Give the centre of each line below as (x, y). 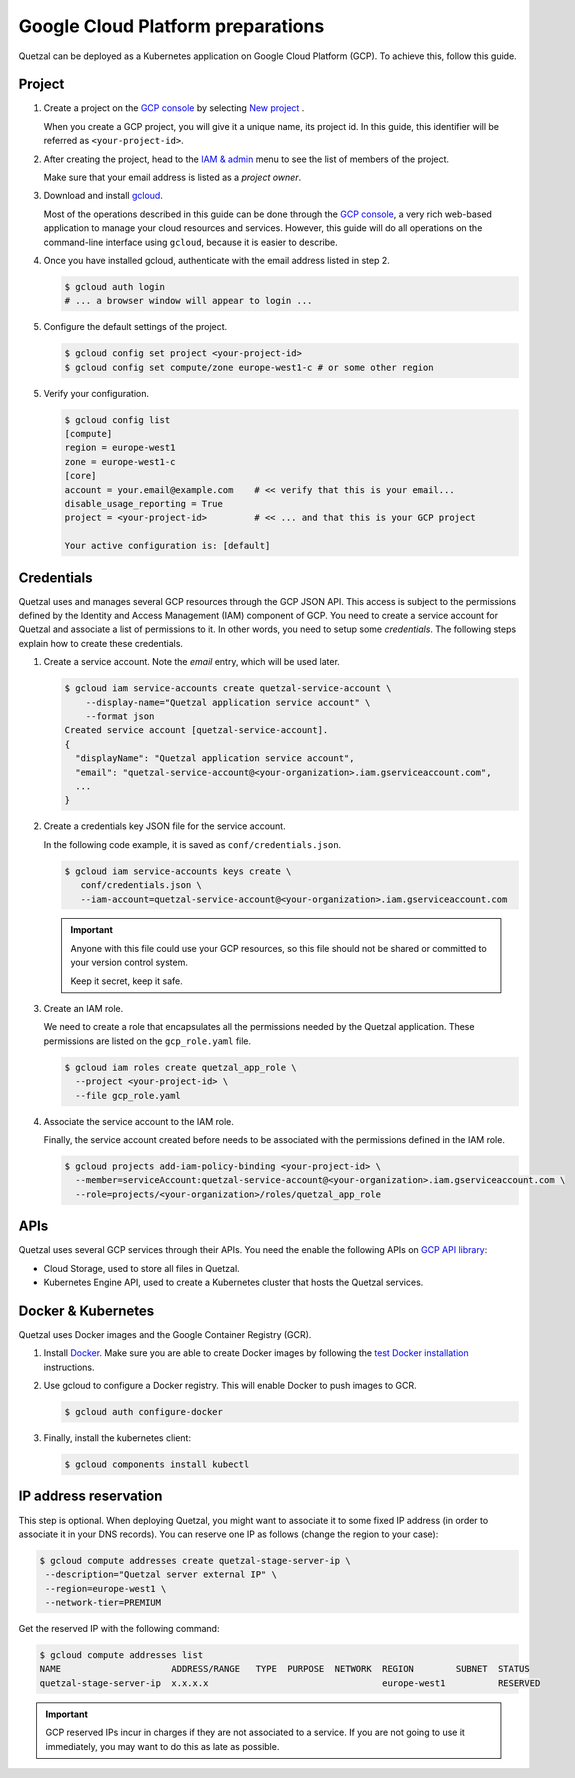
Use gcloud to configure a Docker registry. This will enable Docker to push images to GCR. (230, 1386)
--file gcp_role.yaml (128, 1095)
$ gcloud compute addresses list (121, 1655)
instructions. (69, 1367)
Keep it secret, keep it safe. (127, 981)
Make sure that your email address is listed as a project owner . (172, 177)
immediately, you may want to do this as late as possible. (162, 1746)
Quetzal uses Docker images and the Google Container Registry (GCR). (165, 1334)
